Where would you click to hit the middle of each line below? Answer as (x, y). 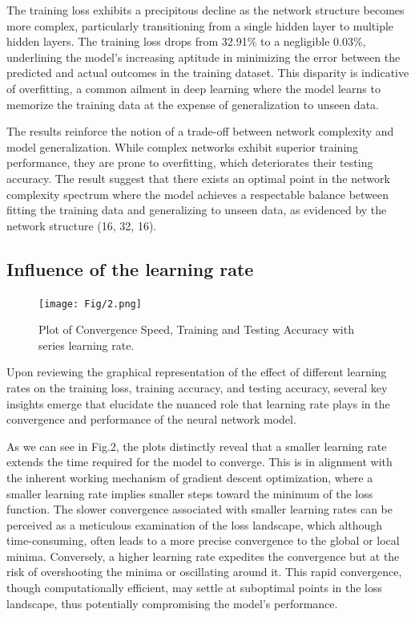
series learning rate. (87, 345)
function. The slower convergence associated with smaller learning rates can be (199, 509)
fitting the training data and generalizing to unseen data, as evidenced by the (197, 210)
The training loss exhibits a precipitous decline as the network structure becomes (205, 10)
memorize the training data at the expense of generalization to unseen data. (193, 104)
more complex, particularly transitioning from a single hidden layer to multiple (200, 25)
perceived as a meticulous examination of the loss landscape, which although (195, 524)
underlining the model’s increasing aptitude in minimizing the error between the (203, 57)
